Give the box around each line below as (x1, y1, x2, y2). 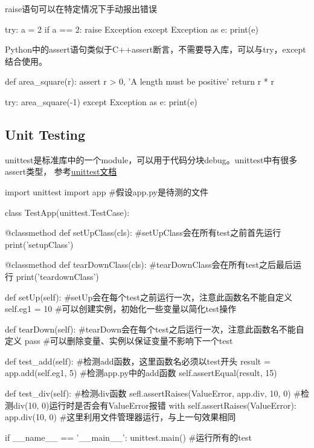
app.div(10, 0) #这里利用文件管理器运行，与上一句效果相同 (5, 411, 236, 423)
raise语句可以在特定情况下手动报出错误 (5, 2, 158, 15)
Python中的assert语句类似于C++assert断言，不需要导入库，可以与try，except (5, 43, 306, 56)
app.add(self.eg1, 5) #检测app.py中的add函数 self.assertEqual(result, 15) (5, 366, 277, 379)
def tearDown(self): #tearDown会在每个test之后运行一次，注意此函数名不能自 (5, 322, 304, 335)
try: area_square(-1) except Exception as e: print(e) (5, 95, 197, 108)
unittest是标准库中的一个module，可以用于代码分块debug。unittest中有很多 (5, 153, 298, 166)
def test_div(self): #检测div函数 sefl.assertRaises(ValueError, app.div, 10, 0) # (5, 387, 301, 400)
